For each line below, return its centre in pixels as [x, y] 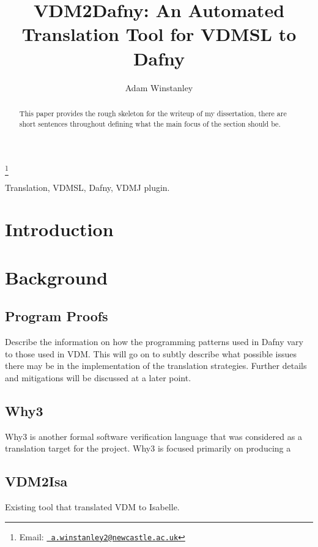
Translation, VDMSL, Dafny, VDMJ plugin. [87, 187]
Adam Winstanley [159, 87]
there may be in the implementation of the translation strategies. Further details [156, 366]
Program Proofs [57, 316]
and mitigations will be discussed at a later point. [98, 377]
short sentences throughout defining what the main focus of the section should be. [150, 123]
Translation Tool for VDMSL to [159, 34]
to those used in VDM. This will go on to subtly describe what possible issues [151, 353]
